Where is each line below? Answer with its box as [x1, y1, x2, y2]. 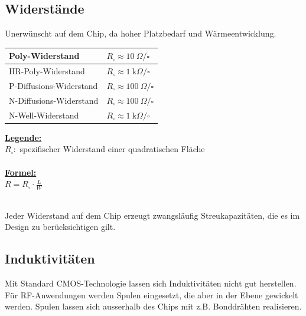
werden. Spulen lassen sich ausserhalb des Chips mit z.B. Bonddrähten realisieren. [5, 300, 302, 312]
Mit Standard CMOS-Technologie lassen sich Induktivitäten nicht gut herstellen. [5, 276, 297, 289]
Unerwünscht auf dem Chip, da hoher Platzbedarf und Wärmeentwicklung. [5, 27, 276, 39]
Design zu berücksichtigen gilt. [5, 220, 116, 233]
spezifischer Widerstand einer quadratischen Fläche [19, 143, 205, 155]
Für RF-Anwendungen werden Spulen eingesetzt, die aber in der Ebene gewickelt [5, 288, 298, 301]
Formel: [5, 166, 37, 178]
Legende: [5, 131, 42, 143]
